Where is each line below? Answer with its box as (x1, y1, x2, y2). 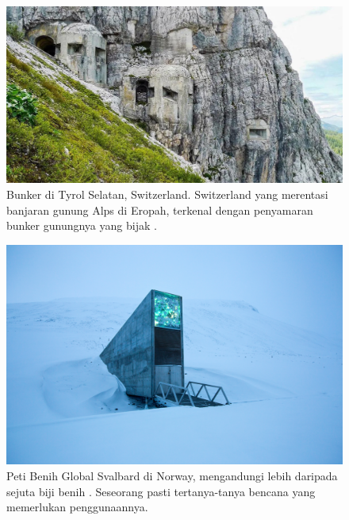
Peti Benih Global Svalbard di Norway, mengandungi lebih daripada (6, 467, 338, 483)
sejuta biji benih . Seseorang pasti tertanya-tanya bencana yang (6, 483, 316, 499)
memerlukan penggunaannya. (6, 499, 148, 515)
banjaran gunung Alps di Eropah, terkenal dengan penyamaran (6, 201, 313, 218)
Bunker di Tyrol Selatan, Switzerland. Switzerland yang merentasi (6, 185, 328, 202)
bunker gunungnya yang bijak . (6, 217, 157, 234)
